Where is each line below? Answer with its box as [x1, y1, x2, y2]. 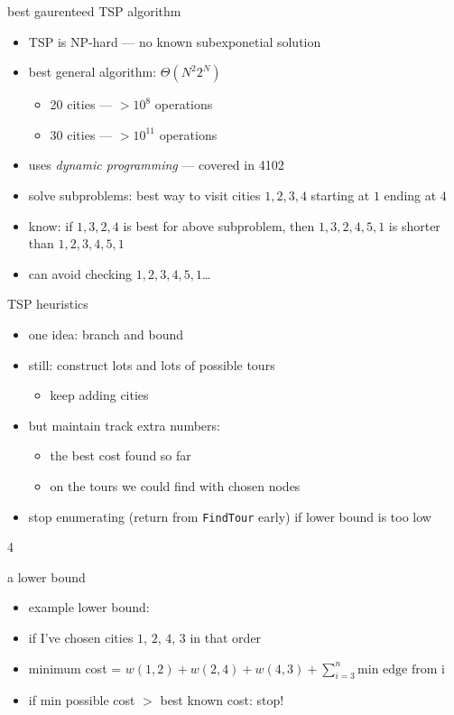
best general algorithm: [28, 62, 157, 81]
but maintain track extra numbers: [28, 415, 220, 434]
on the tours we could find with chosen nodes [50, 476, 301, 495]
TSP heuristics [7, 294, 88, 313]
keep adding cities [50, 385, 149, 404]
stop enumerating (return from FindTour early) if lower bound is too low [28, 506, 431, 525]
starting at [310, 185, 370, 204]
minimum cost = [28, 658, 122, 677]
